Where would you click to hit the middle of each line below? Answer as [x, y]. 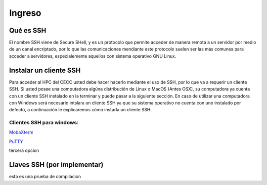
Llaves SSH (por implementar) [56, 165]
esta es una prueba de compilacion [45, 177]
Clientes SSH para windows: [44, 123]
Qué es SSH [28, 30]
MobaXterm [21, 132]
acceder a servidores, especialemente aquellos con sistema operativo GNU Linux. [93, 56]
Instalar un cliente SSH [45, 70]
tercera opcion [24, 150]
